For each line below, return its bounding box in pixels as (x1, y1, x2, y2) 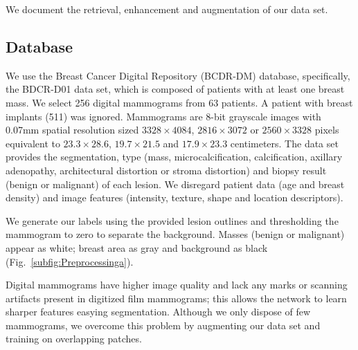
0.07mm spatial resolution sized (6, 122, 139, 137)
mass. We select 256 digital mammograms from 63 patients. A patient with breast (6, 95, 353, 109)
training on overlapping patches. (6, 331, 142, 346)
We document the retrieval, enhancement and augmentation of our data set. (6, 2, 328, 16)
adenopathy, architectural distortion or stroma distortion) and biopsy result (6, 163, 327, 177)
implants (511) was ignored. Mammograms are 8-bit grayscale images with (6, 109, 321, 123)
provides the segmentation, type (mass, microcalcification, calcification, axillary (6, 149, 343, 164)
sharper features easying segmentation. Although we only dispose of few (6, 304, 311, 319)
